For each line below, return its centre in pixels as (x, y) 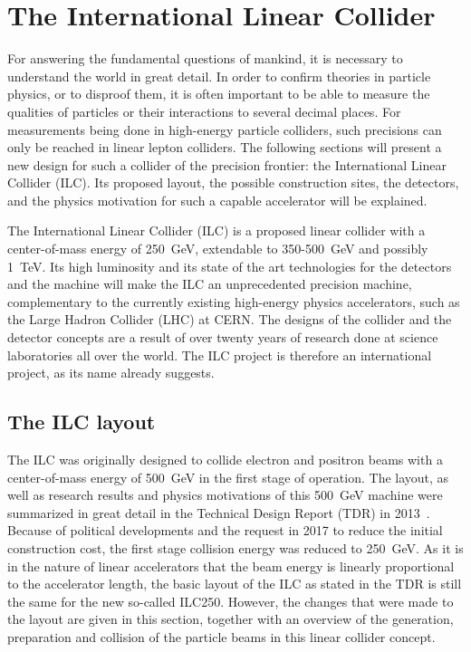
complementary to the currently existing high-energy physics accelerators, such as (234, 301)
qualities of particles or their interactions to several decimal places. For (204, 111)
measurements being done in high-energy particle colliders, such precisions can (225, 129)
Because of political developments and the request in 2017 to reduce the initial (225, 530)
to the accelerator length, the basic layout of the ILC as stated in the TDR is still (235, 584)
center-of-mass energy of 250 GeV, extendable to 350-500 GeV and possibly (218, 249)
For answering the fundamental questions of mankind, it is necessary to (205, 58)
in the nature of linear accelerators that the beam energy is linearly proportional (231, 566)
